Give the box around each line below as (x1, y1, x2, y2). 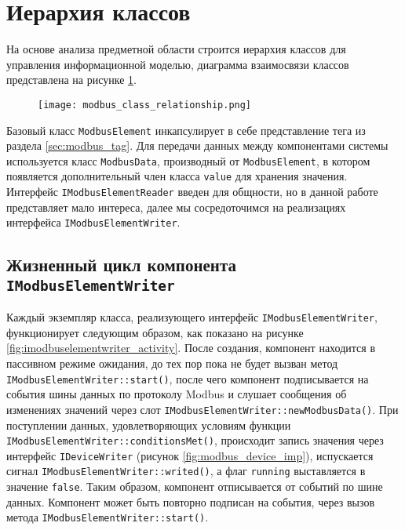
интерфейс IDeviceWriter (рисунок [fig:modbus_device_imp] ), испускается (6, 447, 374, 463)
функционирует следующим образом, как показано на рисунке (6, 324, 304, 340)
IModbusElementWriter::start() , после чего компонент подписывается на (6, 370, 369, 387)
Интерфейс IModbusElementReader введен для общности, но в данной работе (6, 183, 378, 200)
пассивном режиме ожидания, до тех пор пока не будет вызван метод (6, 355, 338, 372)
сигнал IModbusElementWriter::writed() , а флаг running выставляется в (6, 463, 366, 479)
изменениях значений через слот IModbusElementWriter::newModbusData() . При (6, 401, 399, 417)
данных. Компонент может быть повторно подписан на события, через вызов (6, 493, 375, 510)
